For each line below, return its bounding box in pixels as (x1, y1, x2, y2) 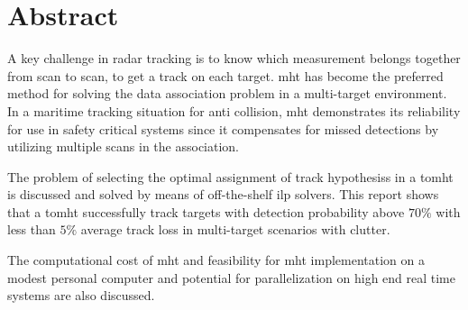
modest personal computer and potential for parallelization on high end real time (7, 268, 455, 287)
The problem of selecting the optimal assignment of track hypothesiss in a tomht (7, 167, 454, 186)
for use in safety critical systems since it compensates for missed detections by (7, 119, 439, 138)
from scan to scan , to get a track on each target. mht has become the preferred (7, 66, 444, 85)
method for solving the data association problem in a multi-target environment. (7, 84, 447, 103)
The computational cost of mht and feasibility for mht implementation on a (7, 251, 425, 269)
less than (7, 220, 56, 239)
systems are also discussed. (7, 286, 155, 305)
